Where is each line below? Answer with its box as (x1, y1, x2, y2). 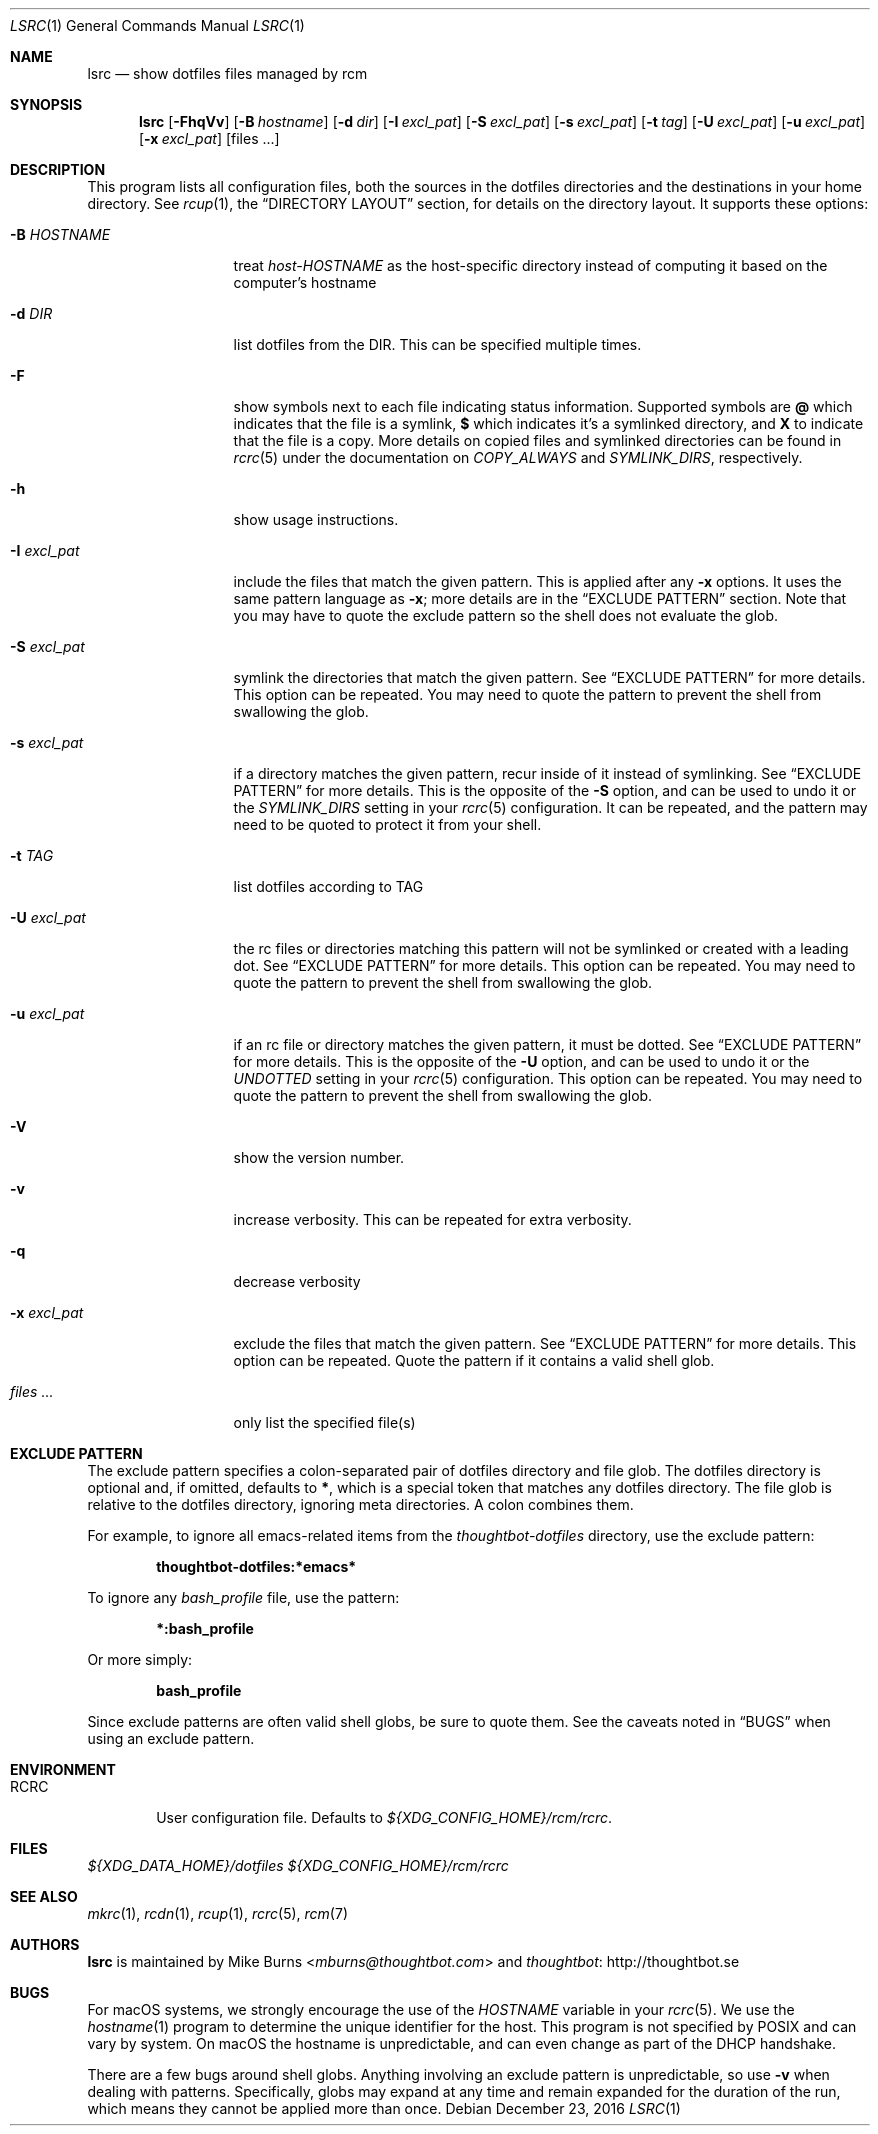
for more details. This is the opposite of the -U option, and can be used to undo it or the (233, 1053, 810, 1070)
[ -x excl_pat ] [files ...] (139, 130, 280, 147)
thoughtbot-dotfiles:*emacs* (156, 1558, 357, 1575)
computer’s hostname (233, 274, 377, 291)
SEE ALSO (10, 1888, 78, 1905)
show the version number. (233, 1149, 405, 1166)
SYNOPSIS (10, 96, 83, 113)
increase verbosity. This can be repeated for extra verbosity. (233, 1211, 632, 1228)
